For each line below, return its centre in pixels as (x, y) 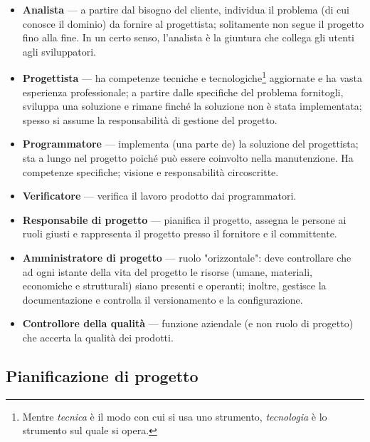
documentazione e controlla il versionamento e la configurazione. (163, 299)
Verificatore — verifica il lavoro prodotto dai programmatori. (159, 196)
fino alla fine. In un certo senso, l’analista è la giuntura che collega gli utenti (188, 37)
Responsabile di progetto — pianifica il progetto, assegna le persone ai (184, 219)
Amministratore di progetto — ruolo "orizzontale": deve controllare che (187, 257)
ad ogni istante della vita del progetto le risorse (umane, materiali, (167, 271)
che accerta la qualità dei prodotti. (98, 337)
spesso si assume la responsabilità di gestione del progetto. (150, 119)
